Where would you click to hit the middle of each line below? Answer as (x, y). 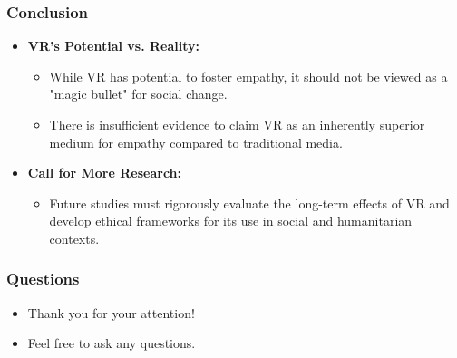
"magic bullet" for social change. (138, 94)
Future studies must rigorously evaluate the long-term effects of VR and (249, 203)
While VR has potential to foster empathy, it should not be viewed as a (248, 76)
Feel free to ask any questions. (112, 343)
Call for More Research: (105, 173)
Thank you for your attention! (111, 312)
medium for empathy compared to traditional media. (196, 142)
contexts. (74, 238)
